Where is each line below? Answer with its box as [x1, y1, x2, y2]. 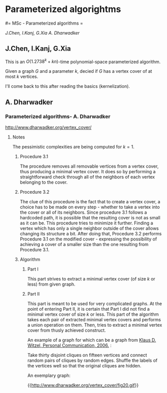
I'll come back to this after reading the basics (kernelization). [5, 83, 130, 89]
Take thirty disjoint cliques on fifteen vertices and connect [27, 352, 147, 358]
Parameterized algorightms [5, 4, 121, 15]
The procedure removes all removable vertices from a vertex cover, [19, 163, 159, 169]
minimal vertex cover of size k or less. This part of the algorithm [27, 311, 159, 317]
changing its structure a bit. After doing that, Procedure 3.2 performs [19, 231, 162, 237]
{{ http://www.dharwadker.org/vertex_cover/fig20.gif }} [27, 382, 139, 388]
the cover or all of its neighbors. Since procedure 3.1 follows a [19, 209, 147, 215]
